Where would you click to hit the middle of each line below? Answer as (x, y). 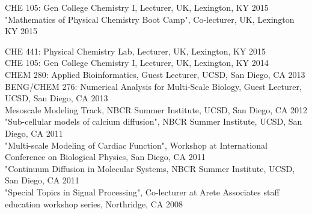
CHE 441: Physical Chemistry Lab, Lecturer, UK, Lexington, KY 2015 (136, 51)
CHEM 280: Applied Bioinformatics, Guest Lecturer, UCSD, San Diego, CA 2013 (155, 74)
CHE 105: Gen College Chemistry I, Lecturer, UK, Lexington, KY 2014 (137, 63)
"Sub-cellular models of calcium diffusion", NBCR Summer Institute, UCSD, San (154, 121)
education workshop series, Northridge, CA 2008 (94, 204)
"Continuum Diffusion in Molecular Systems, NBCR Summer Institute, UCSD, (150, 168)
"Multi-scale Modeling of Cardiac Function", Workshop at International (136, 145)
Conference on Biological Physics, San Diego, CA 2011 (105, 157)
